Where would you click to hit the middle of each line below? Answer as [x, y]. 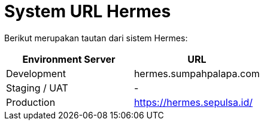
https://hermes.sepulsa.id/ [193, 102]
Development [36, 73]
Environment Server [69, 59]
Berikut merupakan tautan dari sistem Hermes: [96, 38]
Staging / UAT [37, 88]
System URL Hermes [88, 11]
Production [31, 102]
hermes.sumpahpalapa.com [197, 73]
